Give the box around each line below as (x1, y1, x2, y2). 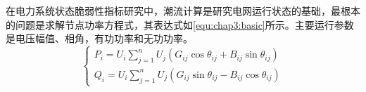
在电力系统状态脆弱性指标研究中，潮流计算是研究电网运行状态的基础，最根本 (6, 4, 360, 18)
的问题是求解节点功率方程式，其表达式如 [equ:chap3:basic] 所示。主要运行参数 (6, 17, 354, 32)
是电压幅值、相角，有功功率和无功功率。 (6, 31, 193, 46)
